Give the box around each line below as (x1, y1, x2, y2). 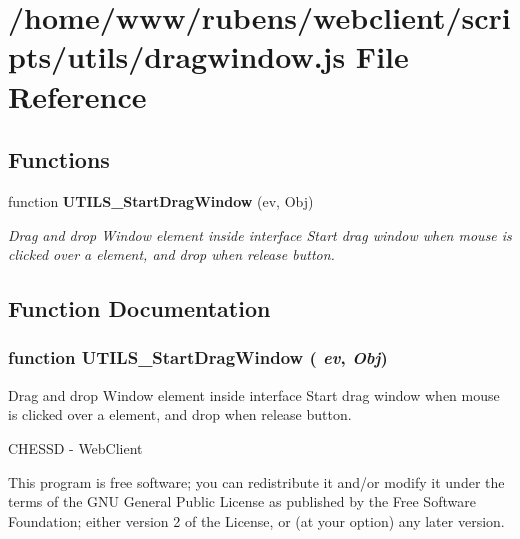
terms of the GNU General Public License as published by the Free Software (8, 491, 476, 512)
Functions (8, 144, 110, 175)
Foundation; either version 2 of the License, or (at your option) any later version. (8, 510, 505, 531)
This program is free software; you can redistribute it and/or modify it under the (8, 471, 505, 492)
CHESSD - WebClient (8, 437, 143, 458)
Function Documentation (8, 293, 271, 324)
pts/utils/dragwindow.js (8, 36, 346, 77)
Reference (8, 75, 147, 116)
